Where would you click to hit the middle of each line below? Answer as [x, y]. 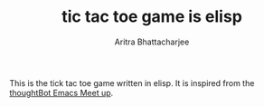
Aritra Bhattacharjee [152, 42]
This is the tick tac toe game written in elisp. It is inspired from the [132, 83]
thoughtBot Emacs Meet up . [61, 92]
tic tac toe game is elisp [152, 17]
